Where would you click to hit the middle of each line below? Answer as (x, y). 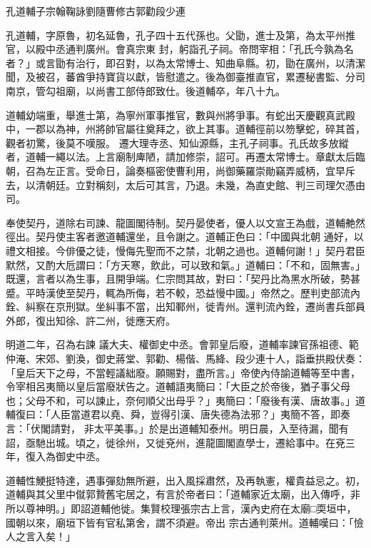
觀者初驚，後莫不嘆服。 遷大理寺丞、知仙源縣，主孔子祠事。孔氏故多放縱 (177, 142)
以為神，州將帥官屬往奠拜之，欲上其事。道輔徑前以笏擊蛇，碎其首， (205, 129)
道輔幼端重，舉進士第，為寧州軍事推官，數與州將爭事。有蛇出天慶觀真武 (176, 115)
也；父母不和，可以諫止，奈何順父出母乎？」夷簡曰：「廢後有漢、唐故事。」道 (185, 400)
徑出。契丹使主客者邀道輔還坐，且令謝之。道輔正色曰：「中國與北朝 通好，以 (185, 237)
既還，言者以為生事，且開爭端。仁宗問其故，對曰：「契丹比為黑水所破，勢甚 (183, 279)
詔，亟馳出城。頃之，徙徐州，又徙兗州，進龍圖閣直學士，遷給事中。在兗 (176, 442)
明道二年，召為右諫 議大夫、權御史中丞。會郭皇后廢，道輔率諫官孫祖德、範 (182, 344)
